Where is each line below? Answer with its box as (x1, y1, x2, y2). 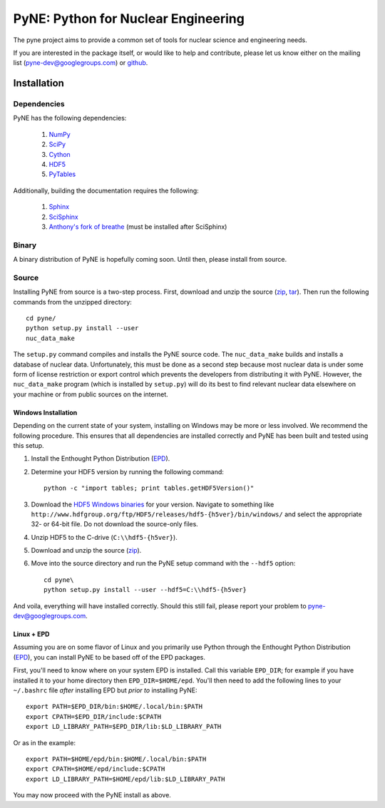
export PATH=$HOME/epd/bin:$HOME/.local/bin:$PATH (26, 755, 207, 763)
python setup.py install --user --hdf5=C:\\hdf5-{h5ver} (43, 585, 247, 594)
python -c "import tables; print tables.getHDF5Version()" (43, 484, 255, 492)
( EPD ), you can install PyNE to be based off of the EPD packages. (13, 653, 206, 661)
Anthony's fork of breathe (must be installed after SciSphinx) (48, 223, 227, 231)
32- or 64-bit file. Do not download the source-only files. (31, 520, 199, 528)
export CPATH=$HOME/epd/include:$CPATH (26, 765, 165, 773)
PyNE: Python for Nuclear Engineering (13, 11, 245, 26)
